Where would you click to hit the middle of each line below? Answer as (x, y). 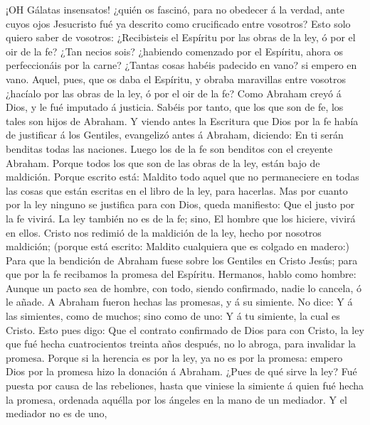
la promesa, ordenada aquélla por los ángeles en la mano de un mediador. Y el (176, 399)
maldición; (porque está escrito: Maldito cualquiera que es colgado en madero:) (178, 246)
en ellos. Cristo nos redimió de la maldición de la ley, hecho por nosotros (164, 232)
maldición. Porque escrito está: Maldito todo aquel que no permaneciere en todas (183, 177)
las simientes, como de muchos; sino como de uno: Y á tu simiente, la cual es (173, 316)
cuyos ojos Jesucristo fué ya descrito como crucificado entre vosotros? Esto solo (178, 23)
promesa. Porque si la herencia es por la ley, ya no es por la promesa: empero (174, 357)
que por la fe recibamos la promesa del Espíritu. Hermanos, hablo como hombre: (181, 274)
